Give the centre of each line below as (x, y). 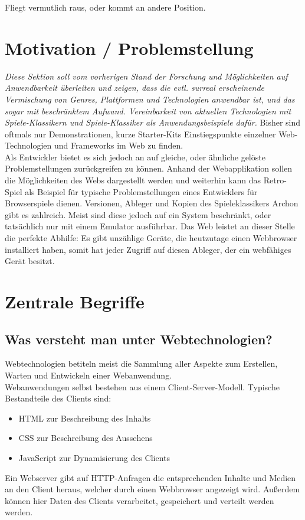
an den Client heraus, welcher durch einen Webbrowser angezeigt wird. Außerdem (152, 489)
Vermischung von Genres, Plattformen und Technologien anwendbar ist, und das (150, 99)
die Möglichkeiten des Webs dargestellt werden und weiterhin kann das (133, 180)
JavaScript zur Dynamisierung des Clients (94, 457)
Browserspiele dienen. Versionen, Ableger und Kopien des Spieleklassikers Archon (152, 203)
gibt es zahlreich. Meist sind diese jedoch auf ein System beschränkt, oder (138, 214)
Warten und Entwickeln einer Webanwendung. (88, 375)
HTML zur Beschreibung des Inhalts (85, 418)
